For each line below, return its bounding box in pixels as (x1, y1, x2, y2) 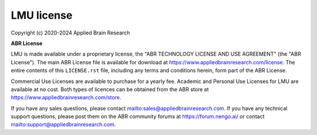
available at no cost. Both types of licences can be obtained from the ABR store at (11, 85, 209, 93)
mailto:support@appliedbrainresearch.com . (11, 121, 116, 128)
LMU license (11, 9, 73, 22)
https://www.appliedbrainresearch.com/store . (11, 94, 122, 101)
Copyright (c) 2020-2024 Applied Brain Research (11, 29, 130, 36)
